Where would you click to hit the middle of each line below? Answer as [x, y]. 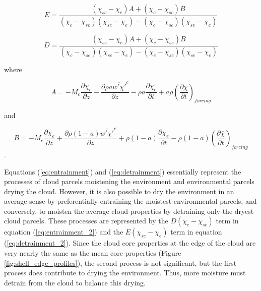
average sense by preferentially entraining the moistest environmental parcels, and [130, 201]
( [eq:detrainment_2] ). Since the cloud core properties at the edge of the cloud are [130, 243]
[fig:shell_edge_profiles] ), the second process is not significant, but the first [120, 263]
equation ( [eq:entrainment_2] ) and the [64, 232]
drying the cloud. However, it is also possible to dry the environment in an [119, 191]
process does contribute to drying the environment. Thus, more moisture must [125, 273]
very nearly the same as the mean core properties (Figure [93, 253]
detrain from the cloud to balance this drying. [75, 282]
